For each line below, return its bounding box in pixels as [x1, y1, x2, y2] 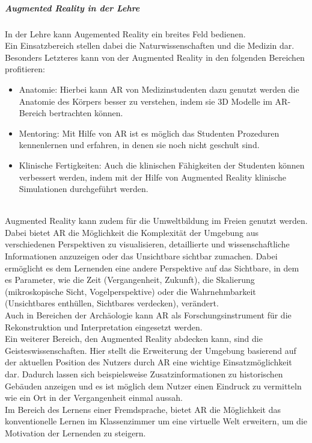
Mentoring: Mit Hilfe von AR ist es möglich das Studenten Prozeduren [19, 126, 280, 139]
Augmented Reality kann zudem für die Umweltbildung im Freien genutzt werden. [5, 214, 308, 227]
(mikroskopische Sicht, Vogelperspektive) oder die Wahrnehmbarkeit [5, 285, 256, 297]
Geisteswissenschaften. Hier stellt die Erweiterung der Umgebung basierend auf [5, 344, 296, 356]
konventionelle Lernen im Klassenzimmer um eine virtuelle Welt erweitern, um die [5, 415, 307, 427]
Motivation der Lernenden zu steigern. [5, 426, 146, 439]
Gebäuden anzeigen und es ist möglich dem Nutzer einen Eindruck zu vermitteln [5, 379, 302, 392]
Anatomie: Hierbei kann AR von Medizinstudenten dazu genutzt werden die [19, 82, 299, 95]
